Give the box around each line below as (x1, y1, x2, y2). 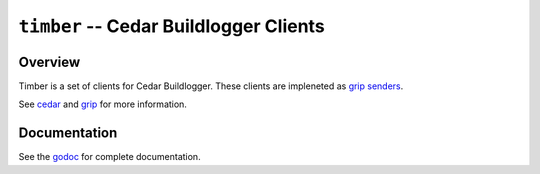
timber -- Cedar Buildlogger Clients (18, 15, 325, 37)
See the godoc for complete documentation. (18, 151, 201, 163)
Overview (18, 53, 81, 70)
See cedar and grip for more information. (18, 98, 187, 110)
